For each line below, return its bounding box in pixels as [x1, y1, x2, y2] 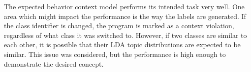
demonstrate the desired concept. [4, 58, 104, 69]
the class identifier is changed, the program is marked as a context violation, [4, 20, 234, 31]
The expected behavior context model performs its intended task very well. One [4, 1, 245, 11]
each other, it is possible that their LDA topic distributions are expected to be [4, 39, 241, 50]
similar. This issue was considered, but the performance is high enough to [4, 49, 226, 59]
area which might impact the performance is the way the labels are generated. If [4, 11, 246, 21]
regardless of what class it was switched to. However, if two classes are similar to [4, 30, 247, 40]
